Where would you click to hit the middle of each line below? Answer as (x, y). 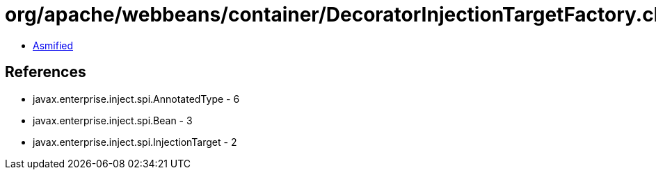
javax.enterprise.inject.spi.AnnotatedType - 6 (136, 99)
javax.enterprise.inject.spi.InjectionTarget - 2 (135, 142)
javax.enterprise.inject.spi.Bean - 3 (113, 120)
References (46, 72)
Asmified (53, 45)
